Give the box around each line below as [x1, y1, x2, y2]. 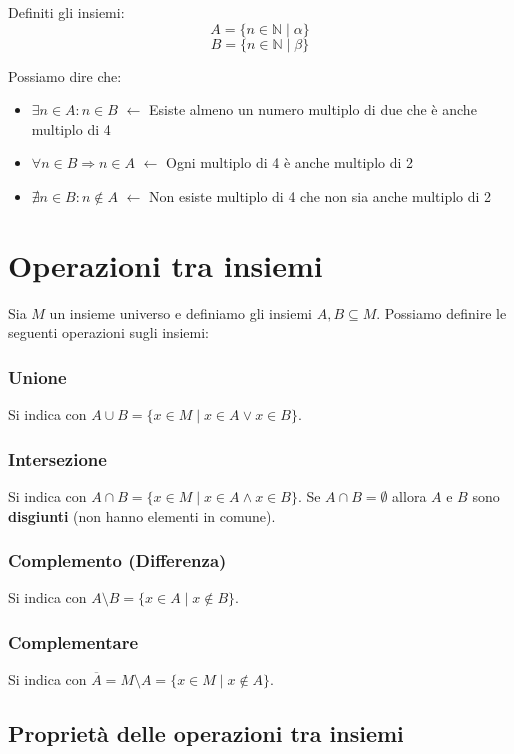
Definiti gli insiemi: [8, 2, 125, 22]
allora [392, 485, 427, 506]
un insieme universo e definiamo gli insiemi [49, 302, 312, 323]
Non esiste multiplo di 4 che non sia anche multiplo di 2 [149, 185, 492, 206]
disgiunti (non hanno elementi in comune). [8, 505, 276, 526]
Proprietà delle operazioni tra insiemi [8, 718, 404, 749]
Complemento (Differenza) [8, 548, 227, 573]
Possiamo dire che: [8, 65, 122, 86]
